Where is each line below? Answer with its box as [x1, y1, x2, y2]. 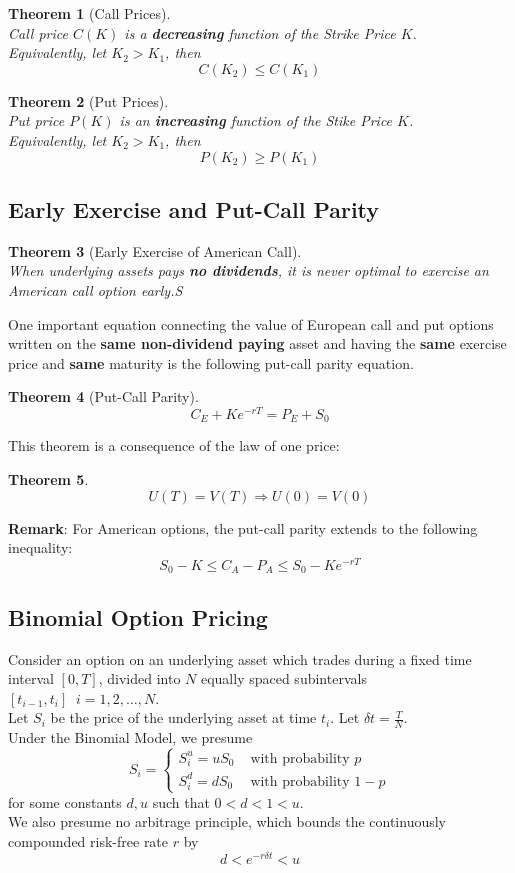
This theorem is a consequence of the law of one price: [8, 435, 340, 456]
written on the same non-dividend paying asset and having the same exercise [8, 333, 507, 354]
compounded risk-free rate [8, 830, 169, 851]
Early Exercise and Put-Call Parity [8, 193, 380, 224]
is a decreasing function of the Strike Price [124, 22, 396, 43]
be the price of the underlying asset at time [50, 707, 317, 728]
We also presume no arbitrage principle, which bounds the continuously [8, 811, 447, 832]
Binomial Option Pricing [8, 601, 268, 632]
